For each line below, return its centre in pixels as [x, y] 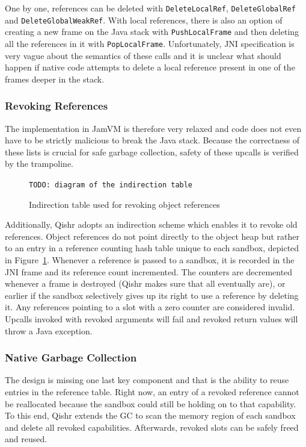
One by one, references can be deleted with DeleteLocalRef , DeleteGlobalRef [150, 8]
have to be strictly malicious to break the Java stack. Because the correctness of [152, 140]
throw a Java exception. [49, 330]
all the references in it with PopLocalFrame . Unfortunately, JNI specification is [150, 43]
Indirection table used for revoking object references [124, 204]
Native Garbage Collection [71, 358]
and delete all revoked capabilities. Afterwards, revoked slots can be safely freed [152, 427]
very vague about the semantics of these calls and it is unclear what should [143, 55]
